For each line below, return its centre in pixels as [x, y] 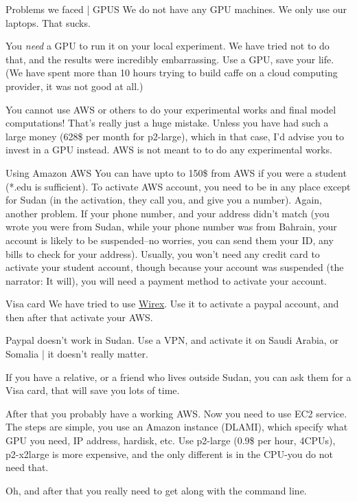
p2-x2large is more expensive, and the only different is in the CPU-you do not [169, 454]
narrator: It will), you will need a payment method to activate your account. [166, 280]
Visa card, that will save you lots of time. [93, 390]
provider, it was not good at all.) [74, 86]
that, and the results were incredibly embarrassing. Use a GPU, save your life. [170, 59]
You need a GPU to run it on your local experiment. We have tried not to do [168, 46]
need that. [27, 467]
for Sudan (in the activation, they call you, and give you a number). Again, [164, 200]
